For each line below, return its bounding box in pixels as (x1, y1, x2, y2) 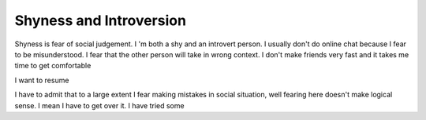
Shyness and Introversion (14, 12, 187, 29)
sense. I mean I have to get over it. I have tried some (14, 100, 185, 110)
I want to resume (14, 75, 69, 85)
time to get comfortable (14, 61, 92, 71)
